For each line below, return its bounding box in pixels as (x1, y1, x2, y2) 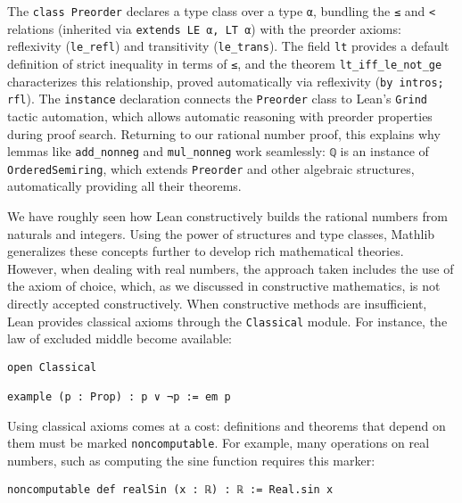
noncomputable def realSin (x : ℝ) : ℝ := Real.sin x (7, 482, 334, 496)
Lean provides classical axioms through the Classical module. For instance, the (7, 311, 448, 330)
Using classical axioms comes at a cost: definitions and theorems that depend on (7, 416, 446, 434)
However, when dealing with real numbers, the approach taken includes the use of (7, 259, 454, 277)
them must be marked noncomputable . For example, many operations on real (7, 433, 430, 452)
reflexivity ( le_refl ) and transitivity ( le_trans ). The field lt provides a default (7, 37, 450, 55)
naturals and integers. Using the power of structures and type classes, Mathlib (7, 224, 435, 243)
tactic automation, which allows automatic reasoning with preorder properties (7, 106, 433, 125)
